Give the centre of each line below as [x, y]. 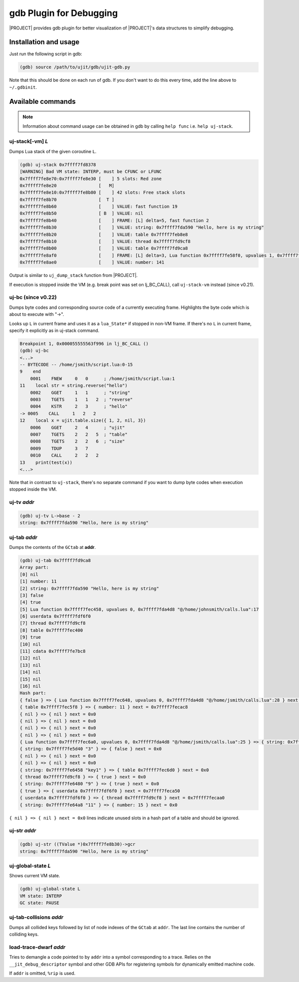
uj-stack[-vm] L [29, 141]
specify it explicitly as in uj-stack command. [54, 330]
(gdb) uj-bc [34, 351]
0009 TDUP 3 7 [59, 448]
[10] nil [30, 644]
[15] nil [30, 679]
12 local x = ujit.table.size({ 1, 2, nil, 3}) [83, 421]
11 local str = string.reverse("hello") [74, 386]
